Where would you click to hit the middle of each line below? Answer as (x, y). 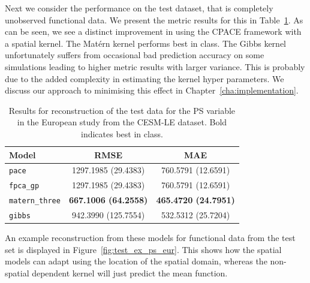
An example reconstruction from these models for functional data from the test (150, 238)
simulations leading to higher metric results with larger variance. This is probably (155, 66)
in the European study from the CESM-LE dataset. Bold (122, 122)
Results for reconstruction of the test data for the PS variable (122, 110)
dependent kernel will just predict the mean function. (130, 273)
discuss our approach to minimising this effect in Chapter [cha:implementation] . (152, 90)
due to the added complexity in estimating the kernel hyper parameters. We (145, 78)
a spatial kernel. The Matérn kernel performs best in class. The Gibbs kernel (145, 43)
